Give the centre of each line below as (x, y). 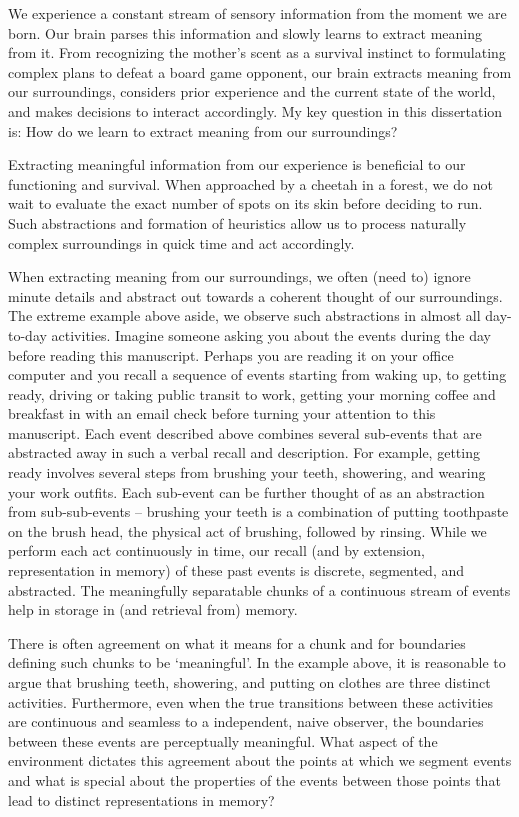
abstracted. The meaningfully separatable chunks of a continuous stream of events (259, 589)
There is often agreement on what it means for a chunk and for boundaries (237, 642)
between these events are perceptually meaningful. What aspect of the (223, 740)
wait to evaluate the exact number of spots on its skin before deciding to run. (245, 203)
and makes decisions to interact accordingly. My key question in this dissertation (255, 110)
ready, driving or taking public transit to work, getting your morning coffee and (252, 393)
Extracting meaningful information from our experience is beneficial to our (237, 164)
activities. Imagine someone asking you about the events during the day (271, 334)
